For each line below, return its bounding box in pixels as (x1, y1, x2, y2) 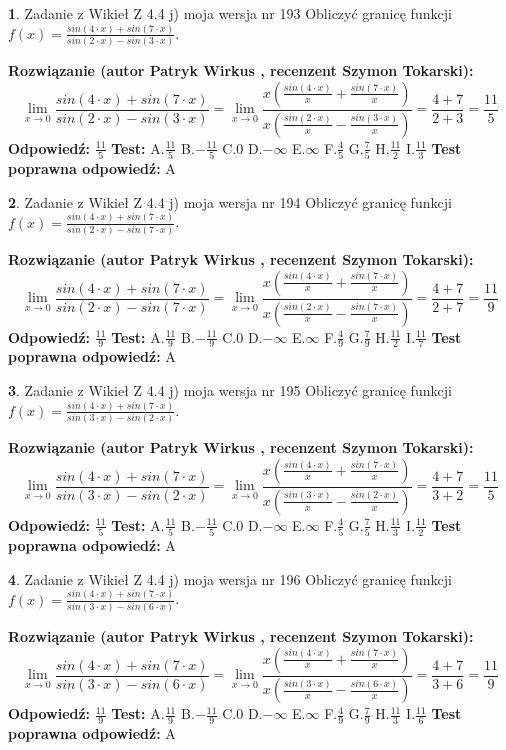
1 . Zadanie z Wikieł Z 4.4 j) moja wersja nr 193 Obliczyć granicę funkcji (8, 3, 452, 23)
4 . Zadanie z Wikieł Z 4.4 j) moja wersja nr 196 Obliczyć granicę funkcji (8, 568, 452, 589)
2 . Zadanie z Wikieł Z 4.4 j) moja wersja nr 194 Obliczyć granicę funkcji (8, 191, 452, 212)
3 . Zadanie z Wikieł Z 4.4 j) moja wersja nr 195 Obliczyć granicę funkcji (8, 379, 452, 400)
